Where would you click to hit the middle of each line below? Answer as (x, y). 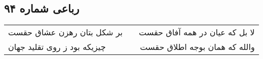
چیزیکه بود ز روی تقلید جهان (57, 47)
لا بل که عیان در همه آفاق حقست (197, 32)
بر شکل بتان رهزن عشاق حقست (66, 32)
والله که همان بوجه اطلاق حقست (197, 47)
